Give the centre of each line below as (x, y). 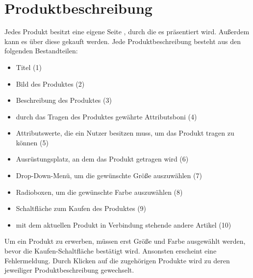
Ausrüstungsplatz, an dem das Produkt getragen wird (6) (102, 159)
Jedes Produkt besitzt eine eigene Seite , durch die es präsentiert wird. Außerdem (127, 32)
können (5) (32, 142)
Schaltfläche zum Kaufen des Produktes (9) (81, 208)
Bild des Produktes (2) (50, 83)
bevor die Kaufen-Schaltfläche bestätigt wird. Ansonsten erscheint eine (111, 251)
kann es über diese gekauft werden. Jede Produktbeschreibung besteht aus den (123, 41)
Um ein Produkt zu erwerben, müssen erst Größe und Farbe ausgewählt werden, (125, 241)
